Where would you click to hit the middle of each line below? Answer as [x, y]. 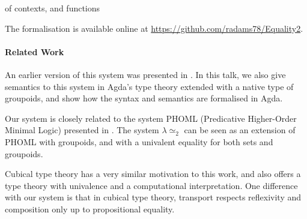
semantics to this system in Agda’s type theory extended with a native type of [149, 86]
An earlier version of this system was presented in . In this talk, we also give [145, 74]
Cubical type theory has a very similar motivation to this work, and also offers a [153, 174]
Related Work [35, 51]
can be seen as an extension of [240, 130]
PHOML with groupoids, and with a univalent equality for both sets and [139, 141]
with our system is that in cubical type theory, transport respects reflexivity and [153, 197]
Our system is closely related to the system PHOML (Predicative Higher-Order [151, 118]
